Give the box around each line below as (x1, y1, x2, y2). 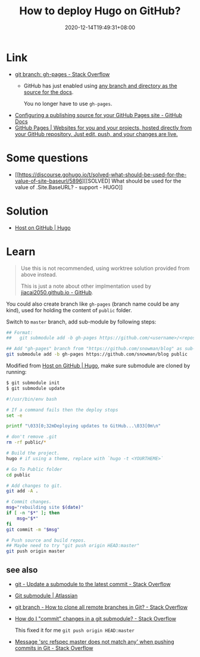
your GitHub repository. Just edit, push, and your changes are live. (14, 130, 178, 137)
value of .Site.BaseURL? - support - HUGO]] (14, 183, 123, 191)
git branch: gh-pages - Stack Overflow (14, 70, 110, 78)
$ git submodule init (6, 380, 60, 386)
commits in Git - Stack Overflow (14, 644, 93, 652)
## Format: (6, 329, 33, 335)
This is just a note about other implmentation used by (20, 282, 152, 290)
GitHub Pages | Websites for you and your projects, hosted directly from (14, 124, 192, 131)
